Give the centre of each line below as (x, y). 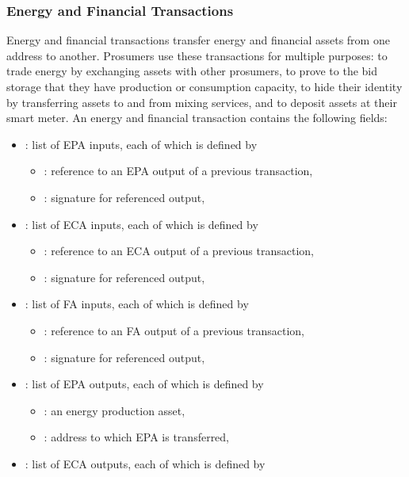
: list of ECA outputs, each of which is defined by (145, 463)
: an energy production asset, (115, 410)
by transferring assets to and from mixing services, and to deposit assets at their (202, 102)
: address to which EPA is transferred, (137, 437)
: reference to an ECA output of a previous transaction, (179, 251)
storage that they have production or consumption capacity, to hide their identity (204, 86)
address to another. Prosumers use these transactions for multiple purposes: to (197, 55)
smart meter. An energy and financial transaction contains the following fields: (197, 118)
